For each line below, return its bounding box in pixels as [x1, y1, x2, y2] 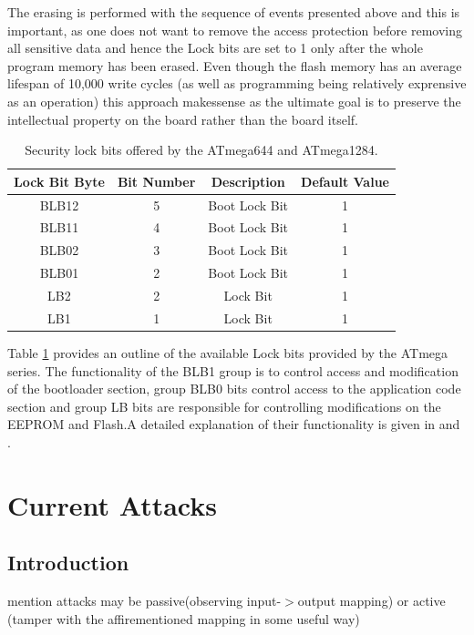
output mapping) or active [297, 591, 446, 610]
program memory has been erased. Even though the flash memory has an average [7, 56, 462, 75]
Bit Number [117, 171, 196, 190]
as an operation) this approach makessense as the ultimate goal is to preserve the [7, 91, 461, 110]
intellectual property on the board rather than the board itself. [7, 109, 358, 128]
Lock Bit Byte [14, 171, 105, 190]
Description [211, 171, 285, 190]
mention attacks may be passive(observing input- [7, 591, 282, 610]
